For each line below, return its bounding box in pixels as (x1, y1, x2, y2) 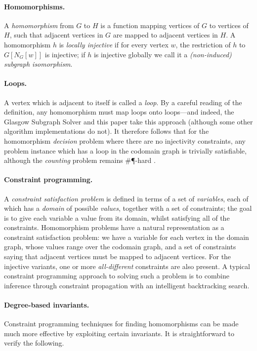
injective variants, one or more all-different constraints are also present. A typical (4, 261, 250, 271)
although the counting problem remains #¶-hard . (4, 155, 156, 165)
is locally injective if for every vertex (59, 39, 169, 49)
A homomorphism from (4, 20, 74, 30)
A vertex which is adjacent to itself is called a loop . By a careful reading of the (4, 97, 242, 107)
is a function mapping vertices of (100, 20, 200, 30)
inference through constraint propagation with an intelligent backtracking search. (4, 280, 250, 290)
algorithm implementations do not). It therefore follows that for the (4, 126, 209, 136)
